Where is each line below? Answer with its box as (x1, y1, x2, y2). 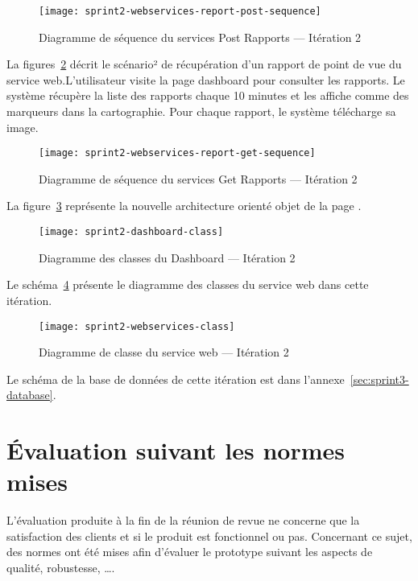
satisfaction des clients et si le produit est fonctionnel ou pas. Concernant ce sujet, (6, 527, 412, 544)
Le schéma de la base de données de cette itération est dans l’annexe (6, 370, 345, 387)
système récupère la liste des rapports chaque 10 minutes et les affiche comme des (6, 87, 409, 104)
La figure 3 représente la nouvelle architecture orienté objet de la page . (6, 197, 362, 214)
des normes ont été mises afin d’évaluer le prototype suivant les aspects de (6, 543, 373, 560)
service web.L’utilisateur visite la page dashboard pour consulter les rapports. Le (6, 71, 405, 88)
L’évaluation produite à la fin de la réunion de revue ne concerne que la (6, 512, 360, 529)
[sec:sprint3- (350, 370, 409, 387)
